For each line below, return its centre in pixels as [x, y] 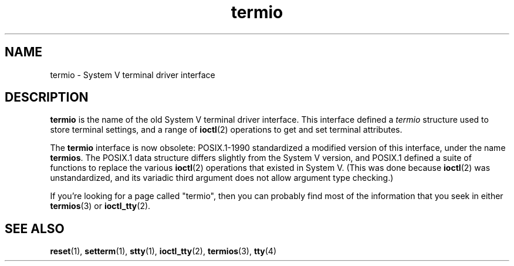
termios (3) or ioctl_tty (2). [100, 206]
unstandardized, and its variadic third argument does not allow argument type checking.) [222, 178]
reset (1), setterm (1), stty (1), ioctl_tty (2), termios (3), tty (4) [163, 251]
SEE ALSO [35, 228]
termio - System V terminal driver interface [133, 75]
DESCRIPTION [47, 97]
